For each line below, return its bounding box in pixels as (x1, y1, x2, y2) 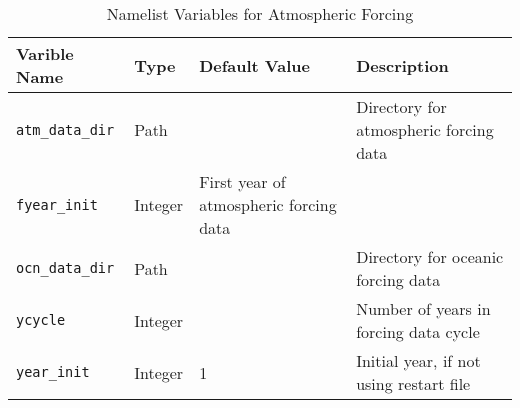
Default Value (199, 53, 310, 77)
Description (356, 53, 449, 77)
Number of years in (356, 297, 491, 320)
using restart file (356, 372, 471, 395)
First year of (199, 170, 286, 193)
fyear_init (16, 196, 98, 213)
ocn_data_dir (16, 260, 115, 276)
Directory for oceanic (356, 245, 504, 268)
